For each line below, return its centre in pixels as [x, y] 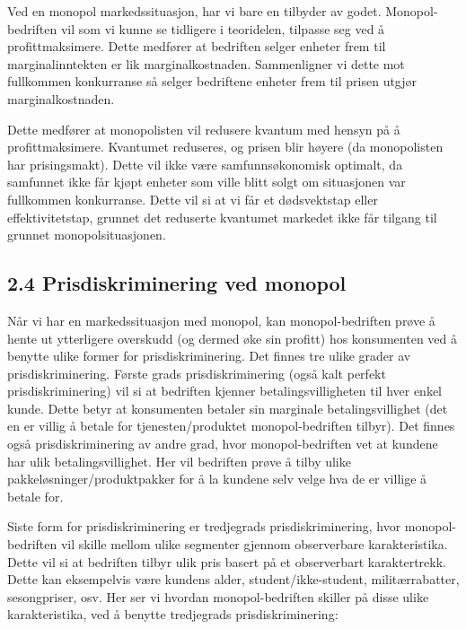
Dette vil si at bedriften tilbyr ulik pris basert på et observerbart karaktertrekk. [227, 561]
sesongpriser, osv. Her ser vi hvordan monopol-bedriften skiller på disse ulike [218, 596]
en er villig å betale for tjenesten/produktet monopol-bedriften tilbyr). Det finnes [231, 426]
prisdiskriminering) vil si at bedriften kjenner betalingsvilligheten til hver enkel [225, 391]
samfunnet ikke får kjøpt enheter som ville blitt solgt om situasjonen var [207, 182]
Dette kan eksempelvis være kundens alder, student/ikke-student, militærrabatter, [233, 579]
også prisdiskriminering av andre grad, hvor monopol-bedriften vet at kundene [223, 444]
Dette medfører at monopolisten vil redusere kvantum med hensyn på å [204, 129]
